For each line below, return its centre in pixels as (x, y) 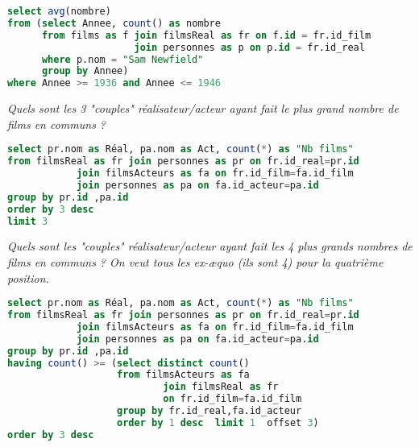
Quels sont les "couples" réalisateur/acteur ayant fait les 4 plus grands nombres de (210, 246)
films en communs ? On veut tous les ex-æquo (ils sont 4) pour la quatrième (195, 262)
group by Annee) (85, 71)
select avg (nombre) (59, 11)
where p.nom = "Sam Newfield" (122, 59)
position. (28, 277)
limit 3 (28, 221)
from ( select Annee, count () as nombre (114, 23)
